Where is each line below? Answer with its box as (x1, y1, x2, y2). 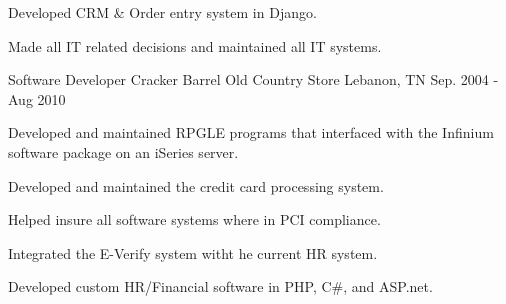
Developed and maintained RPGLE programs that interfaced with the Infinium (8, 122, 494, 143)
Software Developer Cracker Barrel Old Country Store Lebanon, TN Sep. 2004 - (8, 69, 499, 90)
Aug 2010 (8, 88, 66, 109)
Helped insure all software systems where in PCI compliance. (8, 209, 381, 230)
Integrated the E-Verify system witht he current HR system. (8, 242, 378, 263)
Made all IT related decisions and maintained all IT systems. (8, 35, 382, 56)
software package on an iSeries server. (8, 141, 239, 162)
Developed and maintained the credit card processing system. (8, 175, 384, 196)
